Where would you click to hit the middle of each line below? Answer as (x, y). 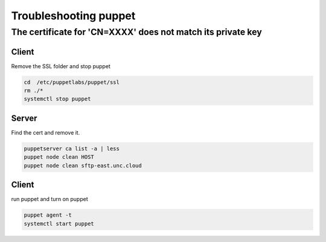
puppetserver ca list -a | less (72, 148)
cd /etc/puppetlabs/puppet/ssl (72, 82)
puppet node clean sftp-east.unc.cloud (83, 165)
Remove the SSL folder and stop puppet (61, 66)
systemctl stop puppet (57, 99)
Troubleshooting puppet (73, 16)
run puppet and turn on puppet (50, 199)
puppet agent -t (48, 215)
